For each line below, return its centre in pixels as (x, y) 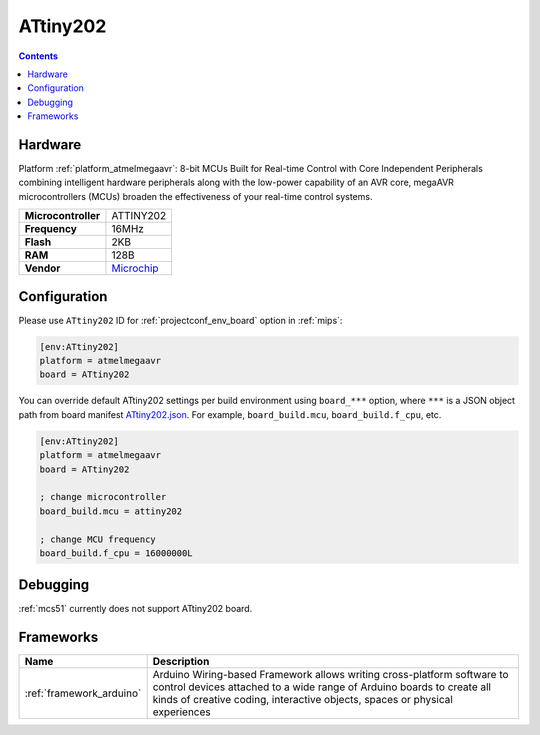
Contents (38, 56)
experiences (181, 712)
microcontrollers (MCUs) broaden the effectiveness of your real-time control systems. (195, 196)
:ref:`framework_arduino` (83, 693)
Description (181, 662)
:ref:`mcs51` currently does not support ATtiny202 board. (135, 609)
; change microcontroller (103, 497)
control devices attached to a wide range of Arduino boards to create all (322, 687)
